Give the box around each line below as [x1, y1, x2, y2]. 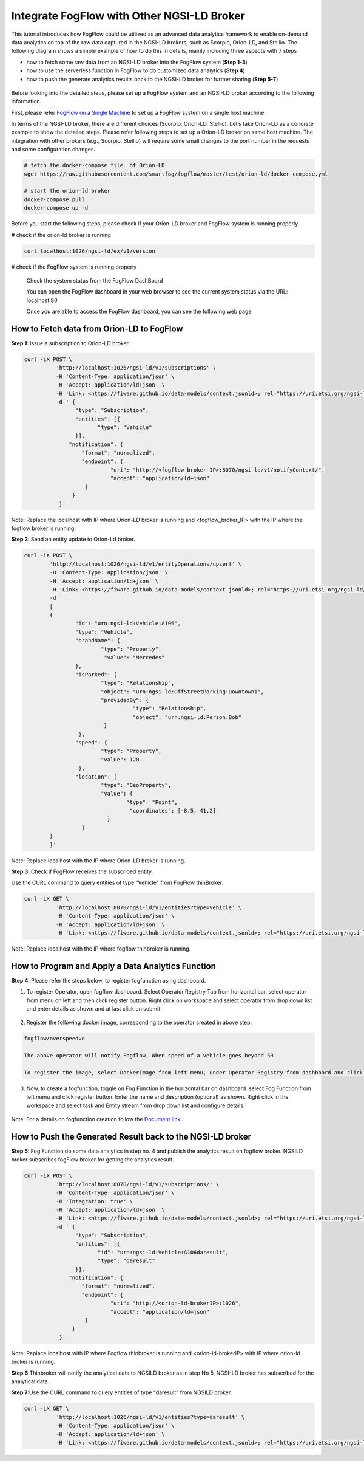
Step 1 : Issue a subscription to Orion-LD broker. [11, 339, 130, 346]
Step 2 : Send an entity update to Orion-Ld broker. [11, 535, 136, 543]
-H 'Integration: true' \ [55, 1198, 133, 1205]
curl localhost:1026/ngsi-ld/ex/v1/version [24, 247, 156, 255]
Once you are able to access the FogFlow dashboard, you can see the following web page [26, 308, 252, 315]
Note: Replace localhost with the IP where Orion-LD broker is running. [11, 857, 186, 864]
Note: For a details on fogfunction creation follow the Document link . [11, 1116, 184, 1123]
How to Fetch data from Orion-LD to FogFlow [11, 323, 183, 334]
